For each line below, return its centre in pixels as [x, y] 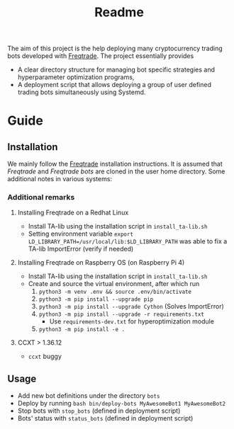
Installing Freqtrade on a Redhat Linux [73, 212]
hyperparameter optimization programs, [76, 77]
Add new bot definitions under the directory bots [89, 396]
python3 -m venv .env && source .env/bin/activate [115, 292]
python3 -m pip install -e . [82, 330]
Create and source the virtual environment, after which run [114, 284]
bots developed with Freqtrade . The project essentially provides [101, 56]
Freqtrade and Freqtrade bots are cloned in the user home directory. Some [116, 171]
